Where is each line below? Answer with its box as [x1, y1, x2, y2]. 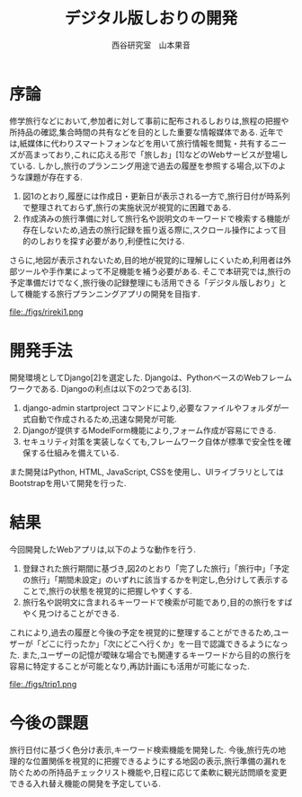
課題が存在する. [24, 172, 84, 182]
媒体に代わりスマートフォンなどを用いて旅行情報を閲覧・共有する [27, 137, 271, 148]
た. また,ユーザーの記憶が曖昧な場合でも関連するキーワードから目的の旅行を [9, 649, 292, 660]
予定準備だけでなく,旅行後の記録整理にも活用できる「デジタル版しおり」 [9, 277, 280, 288]
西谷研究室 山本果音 [111, 40, 191, 50]
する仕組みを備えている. [30, 447, 120, 458]
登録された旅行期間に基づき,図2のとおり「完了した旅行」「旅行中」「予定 [22, 562, 290, 573]
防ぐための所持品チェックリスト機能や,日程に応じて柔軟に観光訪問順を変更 [9, 766, 288, 777]
